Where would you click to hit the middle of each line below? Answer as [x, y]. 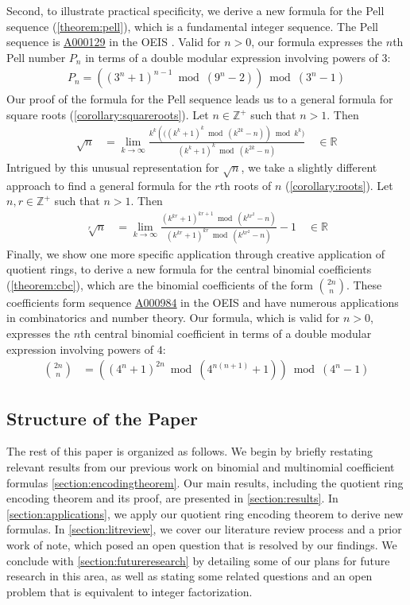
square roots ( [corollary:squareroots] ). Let [108, 114]
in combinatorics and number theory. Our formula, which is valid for [173, 318]
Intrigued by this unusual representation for [113, 167]
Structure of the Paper [102, 418]
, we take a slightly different [309, 167]
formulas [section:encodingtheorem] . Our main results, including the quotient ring [205, 482]
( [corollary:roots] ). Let [339, 185]
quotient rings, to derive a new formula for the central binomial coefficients [189, 269]
